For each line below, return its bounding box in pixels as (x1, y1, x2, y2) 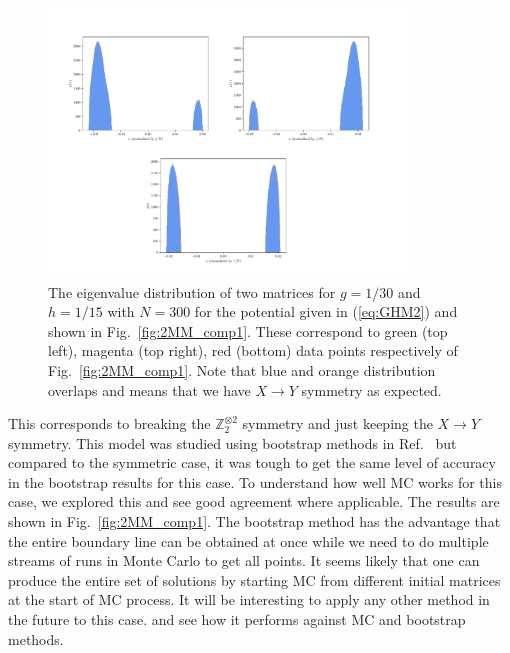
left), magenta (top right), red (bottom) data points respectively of (48, 340, 458, 361)
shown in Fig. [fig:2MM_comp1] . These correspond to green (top (48, 320, 448, 341)
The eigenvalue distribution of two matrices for (48, 281, 336, 302)
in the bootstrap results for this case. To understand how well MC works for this (8, 471, 502, 492)
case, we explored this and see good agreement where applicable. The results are (8, 491, 500, 512)
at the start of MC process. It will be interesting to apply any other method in (8, 589, 490, 610)
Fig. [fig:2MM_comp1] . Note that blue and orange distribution (48, 359, 436, 380)
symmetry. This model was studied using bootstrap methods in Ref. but (8, 432, 457, 453)
